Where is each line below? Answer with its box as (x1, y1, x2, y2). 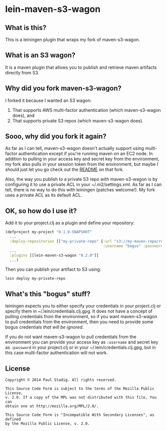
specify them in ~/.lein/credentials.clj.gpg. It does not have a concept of (5, 308, 153, 314)
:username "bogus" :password (103, 243, 164, 248)
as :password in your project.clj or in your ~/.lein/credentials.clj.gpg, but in (5, 345, 156, 351)
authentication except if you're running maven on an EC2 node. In (18, 151, 153, 157)
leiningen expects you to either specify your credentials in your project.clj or (5, 303, 161, 309)
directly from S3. (5, 69, 40, 75)
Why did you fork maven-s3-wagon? (5, 84, 122, 93)
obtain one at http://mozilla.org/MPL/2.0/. (5, 404, 99, 409)
